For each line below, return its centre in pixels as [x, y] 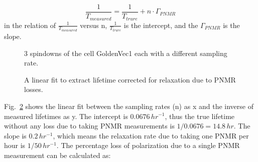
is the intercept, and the [161, 25]
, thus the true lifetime [200, 116]
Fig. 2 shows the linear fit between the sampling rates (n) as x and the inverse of [129, 106]
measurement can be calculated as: [57, 155]
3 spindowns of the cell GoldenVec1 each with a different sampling [126, 53]
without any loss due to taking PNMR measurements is [89, 126]
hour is [15, 145]
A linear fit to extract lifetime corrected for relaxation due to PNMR [130, 79]
